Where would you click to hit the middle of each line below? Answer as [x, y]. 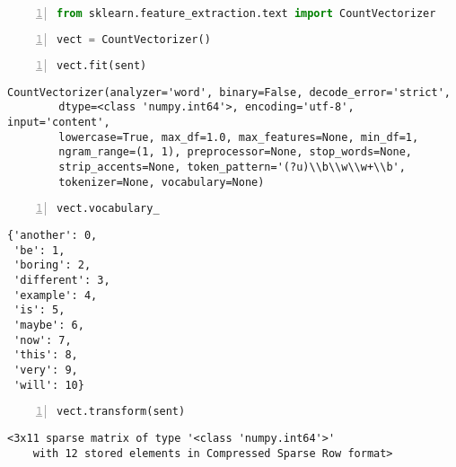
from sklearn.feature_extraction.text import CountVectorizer [246, 13]
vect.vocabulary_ [108, 209]
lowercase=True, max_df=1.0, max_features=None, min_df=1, [239, 137]
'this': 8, [46, 355]
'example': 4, [56, 295]
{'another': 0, [53, 236]
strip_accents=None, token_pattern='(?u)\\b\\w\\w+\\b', [232, 167]
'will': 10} [49, 385]
